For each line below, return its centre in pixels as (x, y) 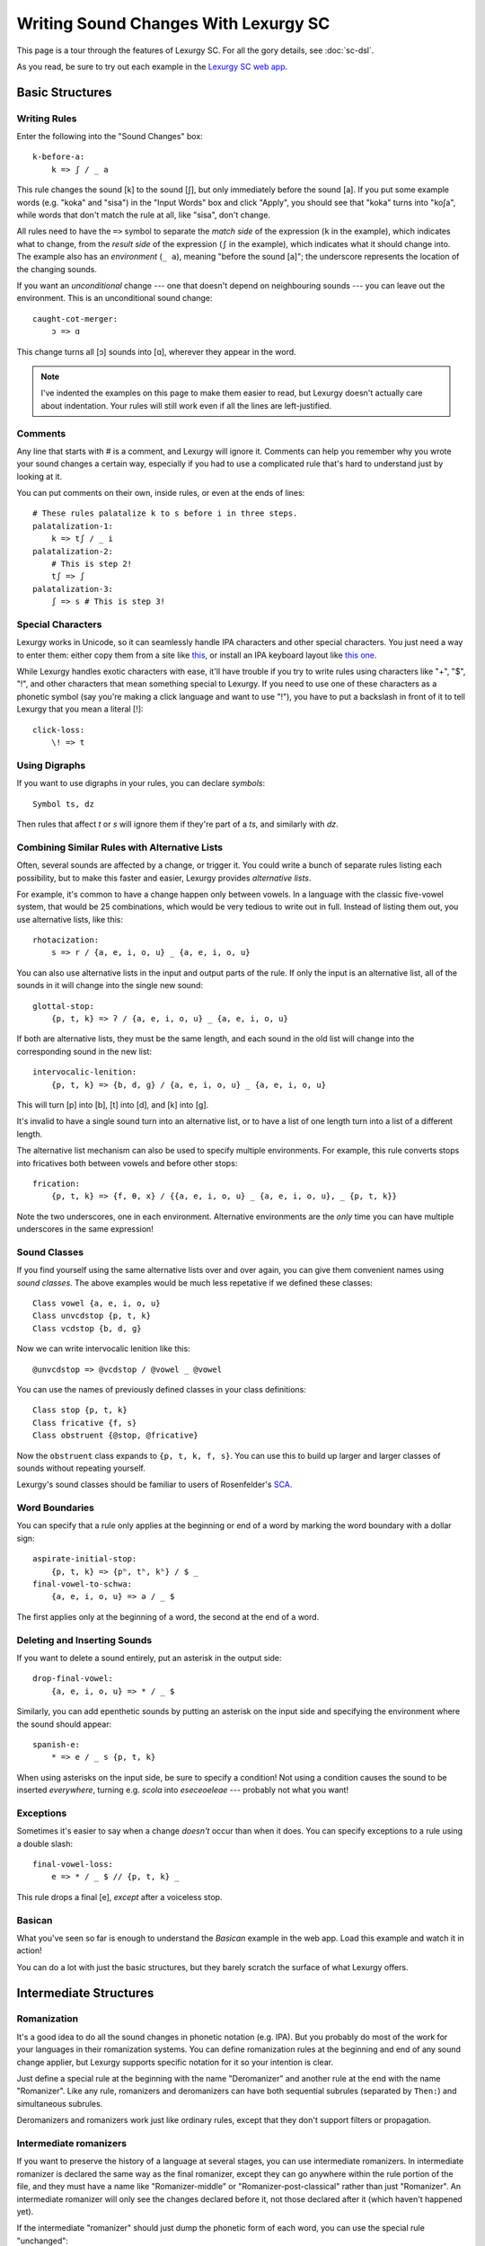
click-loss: (59, 730)
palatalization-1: (73, 526)
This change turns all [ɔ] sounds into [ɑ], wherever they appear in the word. (156, 351)
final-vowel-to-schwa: (83, 1584)
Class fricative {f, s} (85, 1423)
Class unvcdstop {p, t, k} (92, 1316)
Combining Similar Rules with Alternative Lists (120, 847)
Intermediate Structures (85, 1993)
